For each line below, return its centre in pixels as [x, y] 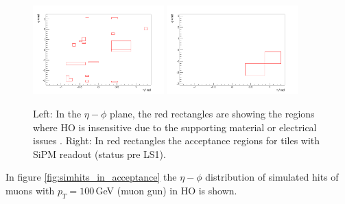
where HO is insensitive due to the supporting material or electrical [175, 127]
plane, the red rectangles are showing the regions [212, 113]
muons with [30, 190]
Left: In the [57, 113]
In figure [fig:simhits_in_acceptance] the [91, 177]
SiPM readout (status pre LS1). [99, 154]
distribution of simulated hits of [272, 177]
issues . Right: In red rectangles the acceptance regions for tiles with [177, 140]
